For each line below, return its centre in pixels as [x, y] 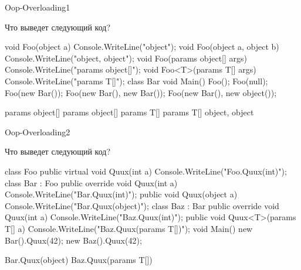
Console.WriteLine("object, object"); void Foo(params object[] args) [126, 58]
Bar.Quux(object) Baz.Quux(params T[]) [79, 260]
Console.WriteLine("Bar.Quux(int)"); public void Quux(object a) [121, 194]
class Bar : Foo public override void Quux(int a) [91, 182]
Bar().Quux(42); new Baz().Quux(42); [73, 240]
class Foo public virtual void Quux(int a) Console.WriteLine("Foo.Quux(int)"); [146, 171]
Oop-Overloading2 [38, 131]
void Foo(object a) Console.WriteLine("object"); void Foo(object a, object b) [142, 47]
